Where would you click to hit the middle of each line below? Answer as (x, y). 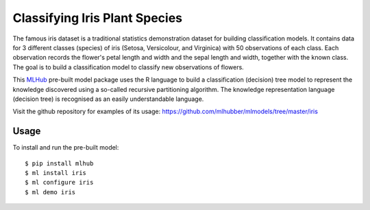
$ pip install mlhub (59, 163)
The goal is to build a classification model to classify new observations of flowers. (128, 67)
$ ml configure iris (59, 183)
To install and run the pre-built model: (66, 148)
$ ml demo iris (50, 192)
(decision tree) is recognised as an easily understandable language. (108, 99)
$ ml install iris (56, 173)
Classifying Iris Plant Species (98, 18)
